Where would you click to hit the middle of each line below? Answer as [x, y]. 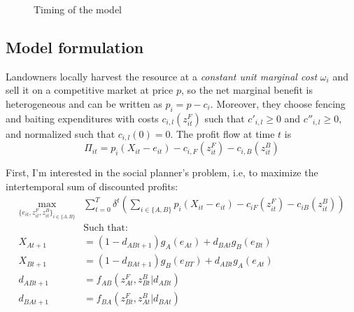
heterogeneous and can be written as [84, 103]
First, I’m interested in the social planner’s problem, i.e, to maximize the [162, 172]
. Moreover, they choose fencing [278, 103]
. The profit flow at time [222, 133]
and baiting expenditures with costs [82, 118]
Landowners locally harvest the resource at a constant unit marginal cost [162, 76]
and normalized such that [61, 133]
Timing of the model [78, 9]
